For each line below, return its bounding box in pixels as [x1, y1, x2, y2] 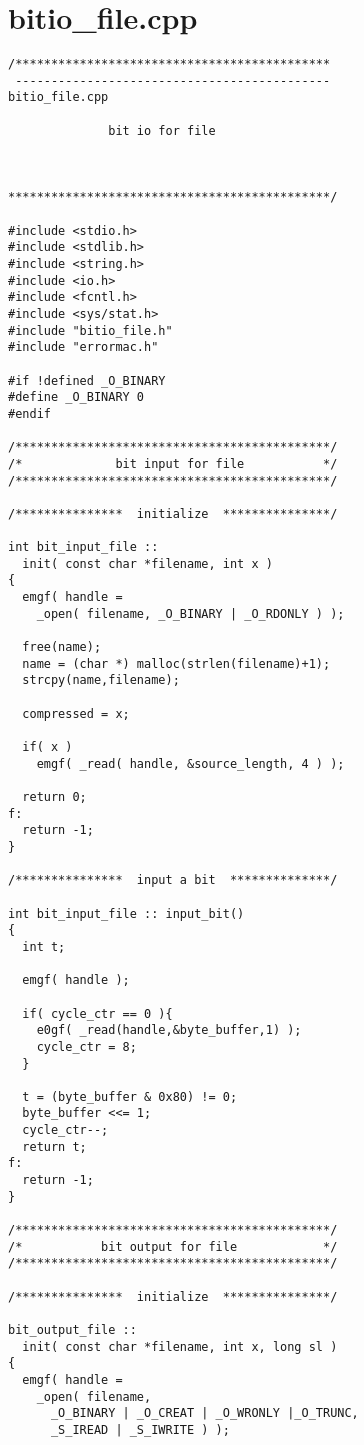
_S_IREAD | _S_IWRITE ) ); [50, 1422, 230, 1437]
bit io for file [108, 123, 216, 138]
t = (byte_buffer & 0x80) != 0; [22, 1089, 238, 1104]
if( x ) [22, 740, 73, 755]
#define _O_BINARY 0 [8, 390, 145, 405]
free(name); [22, 640, 102, 655]
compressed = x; [22, 706, 130, 721]
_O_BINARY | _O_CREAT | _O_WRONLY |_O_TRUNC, [50, 1406, 359, 1421]
